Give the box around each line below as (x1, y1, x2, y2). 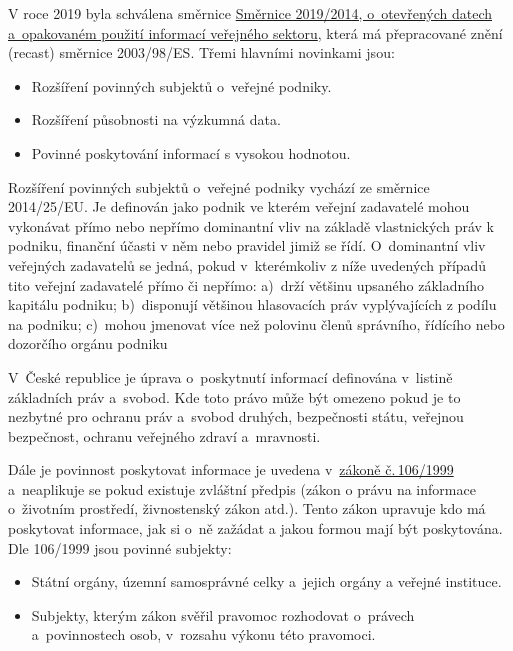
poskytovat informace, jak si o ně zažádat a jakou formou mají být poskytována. (8, 518, 503, 539)
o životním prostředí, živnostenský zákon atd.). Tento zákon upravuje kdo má (8, 498, 486, 519)
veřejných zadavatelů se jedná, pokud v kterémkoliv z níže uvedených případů (8, 254, 487, 275)
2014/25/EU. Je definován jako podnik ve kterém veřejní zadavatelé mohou (8, 196, 470, 217)
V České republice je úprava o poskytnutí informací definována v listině (8, 366, 453, 387)
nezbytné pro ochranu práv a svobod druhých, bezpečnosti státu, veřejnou (8, 406, 464, 427)
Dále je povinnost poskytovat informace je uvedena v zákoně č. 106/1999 (8, 459, 454, 480)
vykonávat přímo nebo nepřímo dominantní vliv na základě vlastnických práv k (8, 215, 494, 236)
